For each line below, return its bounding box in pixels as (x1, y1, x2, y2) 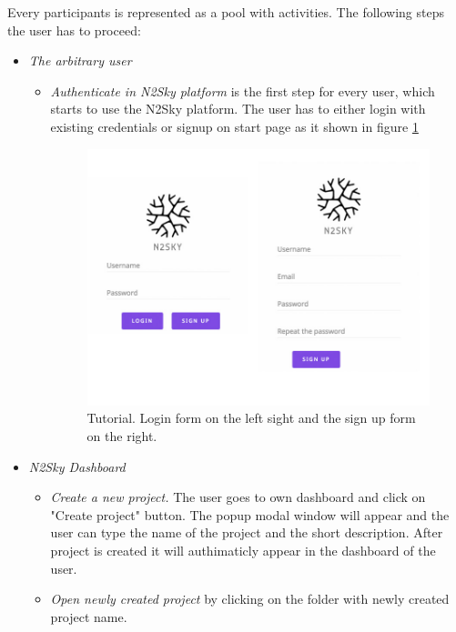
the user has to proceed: (7, 20, 141, 39)
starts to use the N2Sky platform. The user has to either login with (50, 99, 426, 118)
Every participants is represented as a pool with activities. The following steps (7, 3, 444, 21)
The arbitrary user (28, 51, 132, 70)
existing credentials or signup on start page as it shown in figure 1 (50, 116, 419, 135)
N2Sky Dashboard (28, 456, 126, 476)
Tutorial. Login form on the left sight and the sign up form (86, 408, 416, 427)
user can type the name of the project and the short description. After (50, 523, 443, 542)
